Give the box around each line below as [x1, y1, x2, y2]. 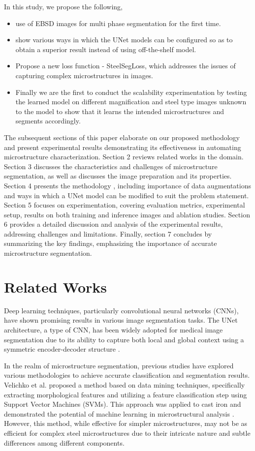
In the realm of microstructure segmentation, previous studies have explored [4, 360, 234, 370]
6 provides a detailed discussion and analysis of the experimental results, [4, 219, 223, 229]
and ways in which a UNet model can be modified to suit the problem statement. [4, 190, 249, 200]
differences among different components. [4, 437, 125, 448]
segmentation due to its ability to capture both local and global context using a [4, 334, 244, 344]
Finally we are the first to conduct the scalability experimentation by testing [15, 87, 247, 97]
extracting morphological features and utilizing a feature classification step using [4, 389, 247, 399]
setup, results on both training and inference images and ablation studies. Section [4, 209, 250, 219]
